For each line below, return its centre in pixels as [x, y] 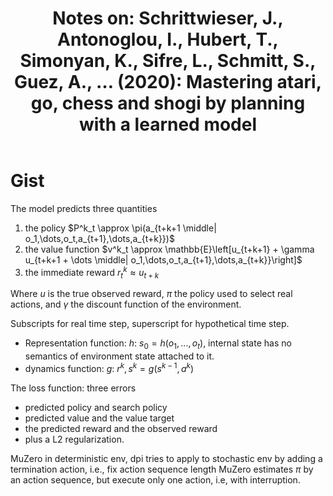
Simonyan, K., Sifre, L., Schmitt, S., [168, 61]
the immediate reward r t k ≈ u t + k [92, 272]
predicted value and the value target [99, 418]
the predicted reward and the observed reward [121, 428]
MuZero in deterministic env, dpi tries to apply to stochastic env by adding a [166, 458]
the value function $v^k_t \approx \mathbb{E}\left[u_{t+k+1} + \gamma [169, 249]
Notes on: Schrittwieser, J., [168, 18]
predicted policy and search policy [96, 407]
